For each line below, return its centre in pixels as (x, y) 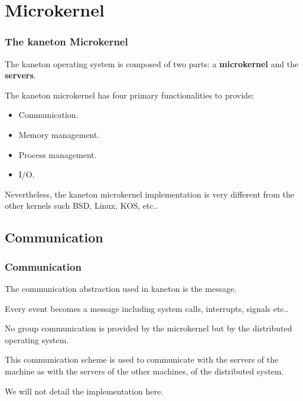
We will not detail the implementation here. (84, 391)
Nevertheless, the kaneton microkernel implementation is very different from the (150, 194)
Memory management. (59, 134)
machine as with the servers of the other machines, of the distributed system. (144, 371)
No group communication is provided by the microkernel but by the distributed (149, 328)
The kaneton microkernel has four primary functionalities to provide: (129, 95)
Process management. (58, 154)
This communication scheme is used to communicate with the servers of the (142, 359)
